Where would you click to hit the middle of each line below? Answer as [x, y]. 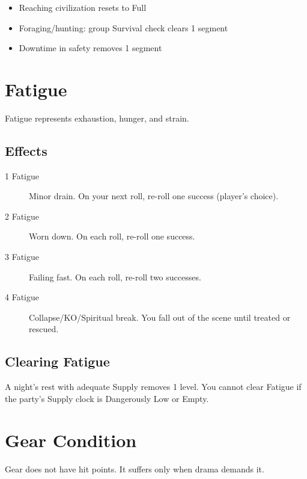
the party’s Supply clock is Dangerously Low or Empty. [107, 398]
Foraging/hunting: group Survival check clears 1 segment [123, 27]
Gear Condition [71, 440]
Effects [26, 150]
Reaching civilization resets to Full [83, 7]
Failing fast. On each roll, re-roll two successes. [115, 277]
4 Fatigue [22, 297]
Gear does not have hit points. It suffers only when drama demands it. [135, 468]
